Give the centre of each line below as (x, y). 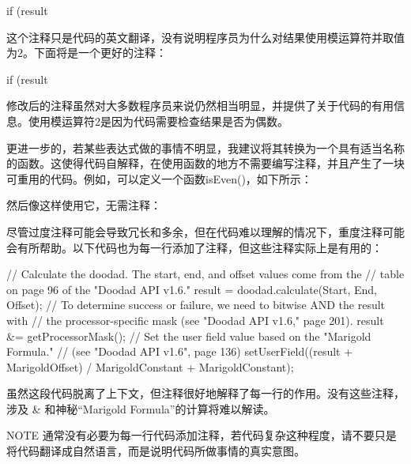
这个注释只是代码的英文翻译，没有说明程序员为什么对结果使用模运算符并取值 (205, 37)
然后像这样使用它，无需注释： (84, 205)
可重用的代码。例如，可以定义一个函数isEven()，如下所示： (159, 178)
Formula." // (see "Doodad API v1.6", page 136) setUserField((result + (180, 351)
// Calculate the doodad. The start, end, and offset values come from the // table (205, 274)
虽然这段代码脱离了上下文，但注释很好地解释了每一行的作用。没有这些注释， (205, 393)
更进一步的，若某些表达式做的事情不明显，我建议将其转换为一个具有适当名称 (205, 147)
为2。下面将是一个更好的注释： (87, 53)
